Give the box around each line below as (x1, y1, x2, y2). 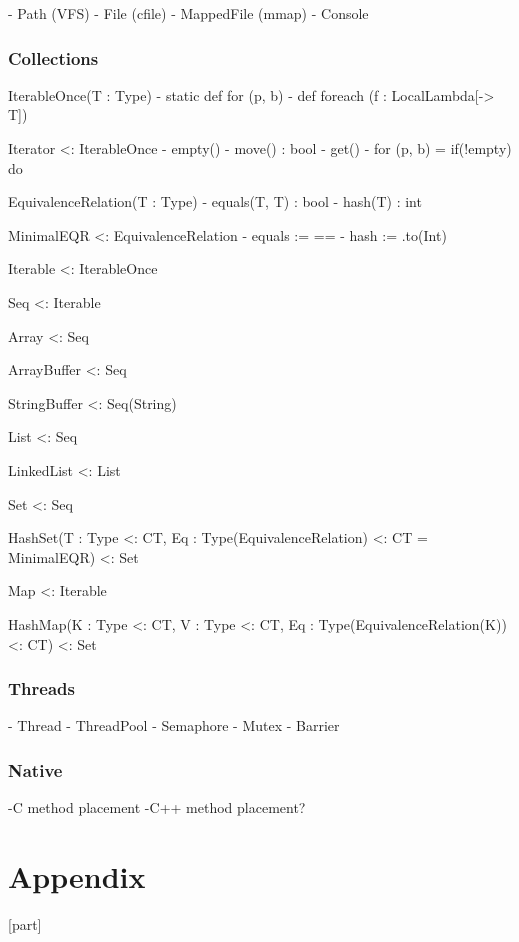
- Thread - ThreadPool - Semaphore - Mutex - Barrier (8, 715, 340, 736)
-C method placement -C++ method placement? (8, 797, 306, 818)
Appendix (8, 855, 146, 896)
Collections (8, 45, 99, 70)
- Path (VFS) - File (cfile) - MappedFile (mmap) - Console (8, 3, 369, 23)
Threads (8, 676, 75, 701)
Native (8, 757, 63, 782)
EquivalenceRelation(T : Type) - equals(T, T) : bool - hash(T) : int (8, 191, 422, 212)
